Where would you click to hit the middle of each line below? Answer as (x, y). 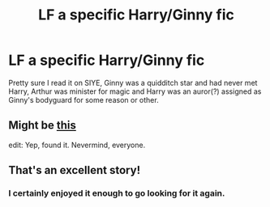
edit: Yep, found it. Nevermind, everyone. (77, 145)
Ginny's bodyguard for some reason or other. (84, 99)
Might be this (43, 126)
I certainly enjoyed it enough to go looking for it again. (117, 193)
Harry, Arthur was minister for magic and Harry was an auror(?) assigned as (135, 91)
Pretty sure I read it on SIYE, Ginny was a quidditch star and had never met (133, 82)
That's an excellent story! (74, 170)
